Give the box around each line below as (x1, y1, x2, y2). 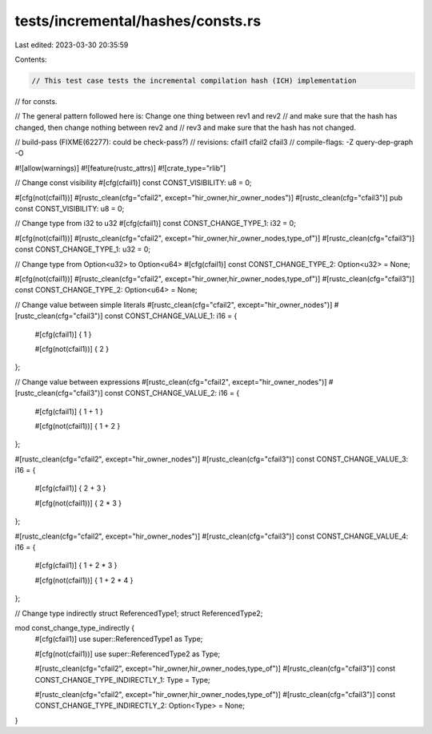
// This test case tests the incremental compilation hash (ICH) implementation (31, 76, 357, 85)
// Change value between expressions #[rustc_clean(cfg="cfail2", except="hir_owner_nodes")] (14, 377, 327, 386)
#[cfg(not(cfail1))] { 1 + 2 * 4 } (34, 575, 134, 585)
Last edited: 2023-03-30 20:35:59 (14, 40, 129, 50)
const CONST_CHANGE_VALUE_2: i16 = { (104, 389, 240, 398)
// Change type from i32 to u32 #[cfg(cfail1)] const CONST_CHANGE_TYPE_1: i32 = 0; (14, 219, 296, 228)
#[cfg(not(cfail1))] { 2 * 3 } (34, 498, 122, 508)
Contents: (14, 54, 47, 64)
